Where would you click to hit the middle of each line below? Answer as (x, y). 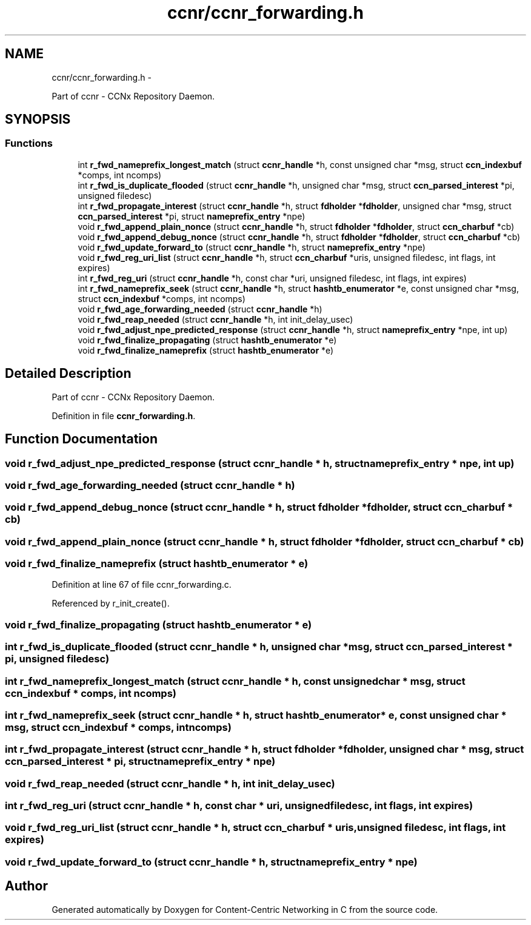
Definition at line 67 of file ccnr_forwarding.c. (142, 585)
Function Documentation (81, 439)
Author (26, 886)
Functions (29, 143)
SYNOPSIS (38, 119)
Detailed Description (68, 374)
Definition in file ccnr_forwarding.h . (124, 415)
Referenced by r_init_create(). (111, 604)
